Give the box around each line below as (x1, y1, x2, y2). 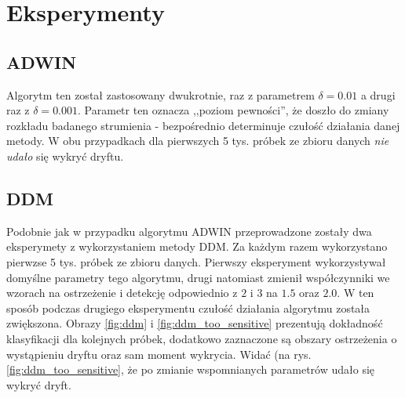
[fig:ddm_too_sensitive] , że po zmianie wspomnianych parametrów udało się (6, 361, 375, 378)
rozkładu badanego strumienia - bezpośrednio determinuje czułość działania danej (6, 117, 400, 133)
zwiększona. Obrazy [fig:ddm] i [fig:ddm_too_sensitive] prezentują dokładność (6, 315, 383, 331)
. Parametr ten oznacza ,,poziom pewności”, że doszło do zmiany (78, 102, 389, 118)
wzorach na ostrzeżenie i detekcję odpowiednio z (6, 284, 238, 301)
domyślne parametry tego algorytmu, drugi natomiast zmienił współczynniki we (6, 269, 390, 285)
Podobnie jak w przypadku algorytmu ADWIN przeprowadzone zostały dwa (6, 223, 372, 239)
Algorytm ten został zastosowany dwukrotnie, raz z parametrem (6, 86, 315, 103)
